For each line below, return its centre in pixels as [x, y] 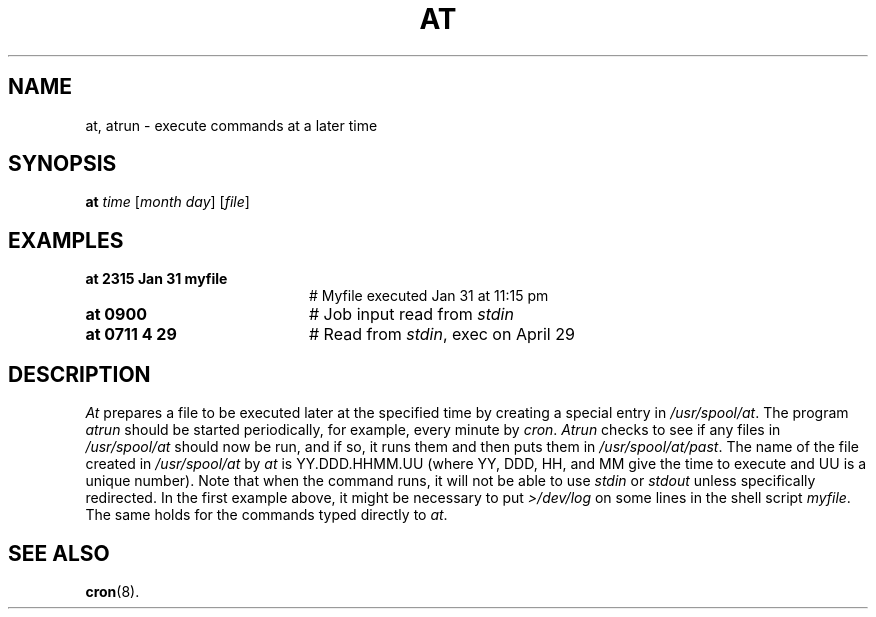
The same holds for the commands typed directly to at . [266, 515]
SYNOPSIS [62, 164]
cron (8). [112, 591]
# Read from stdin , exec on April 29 [441, 334]
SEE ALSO [59, 553]
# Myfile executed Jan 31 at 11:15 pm [429, 296]
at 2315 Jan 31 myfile [156, 279]
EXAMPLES [66, 240]
